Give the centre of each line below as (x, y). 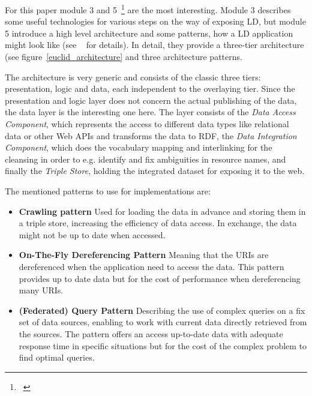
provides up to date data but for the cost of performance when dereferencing (160, 278)
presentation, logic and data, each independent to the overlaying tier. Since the (150, 88)
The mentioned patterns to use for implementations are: (108, 190)
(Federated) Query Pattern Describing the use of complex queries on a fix (162, 310)
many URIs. (41, 290)
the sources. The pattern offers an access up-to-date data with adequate (151, 333)
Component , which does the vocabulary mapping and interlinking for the (139, 147)
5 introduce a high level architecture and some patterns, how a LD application (149, 33)
